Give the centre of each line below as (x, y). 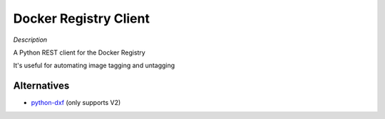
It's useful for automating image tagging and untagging (94, 66)
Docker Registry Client (81, 18)
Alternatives (41, 86)
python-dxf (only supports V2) (76, 103)
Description (30, 40)
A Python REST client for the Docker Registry (79, 52)
